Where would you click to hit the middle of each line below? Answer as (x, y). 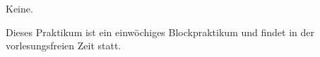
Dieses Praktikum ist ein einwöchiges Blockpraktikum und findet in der (160, 32)
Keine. (19, 8)
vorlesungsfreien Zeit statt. (64, 46)
